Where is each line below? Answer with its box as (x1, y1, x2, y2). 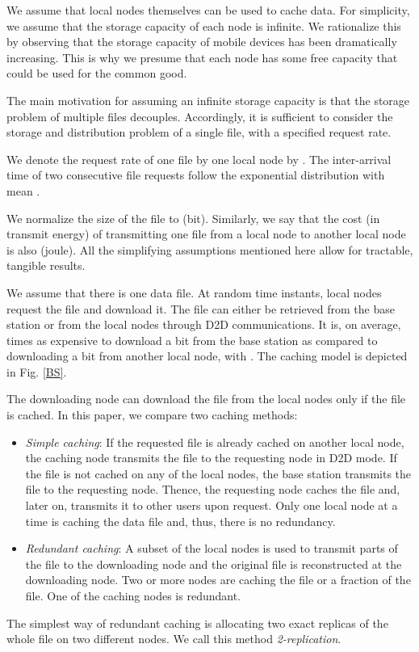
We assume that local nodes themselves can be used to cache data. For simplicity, (6, 2, 410, 18)
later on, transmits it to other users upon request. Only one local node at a (25, 497, 398, 514)
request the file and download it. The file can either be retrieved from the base (6, 300, 395, 317)
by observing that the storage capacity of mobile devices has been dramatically (6, 33, 397, 50)
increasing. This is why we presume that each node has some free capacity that (6, 48, 398, 65)
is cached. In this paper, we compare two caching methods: (6, 406, 298, 423)
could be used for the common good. (6, 65, 187, 82)
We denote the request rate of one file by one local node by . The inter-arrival (6, 150, 392, 167)
